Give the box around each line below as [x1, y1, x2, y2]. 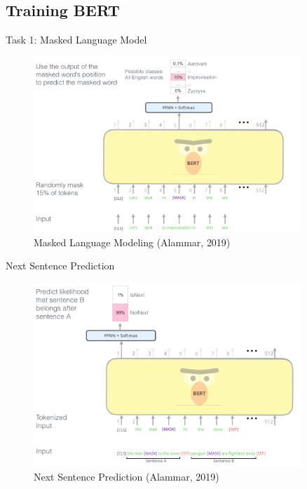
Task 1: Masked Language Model [6, 32, 147, 47]
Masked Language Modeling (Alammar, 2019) [34, 234, 231, 249]
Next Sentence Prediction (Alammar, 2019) [34, 469, 219, 483]
